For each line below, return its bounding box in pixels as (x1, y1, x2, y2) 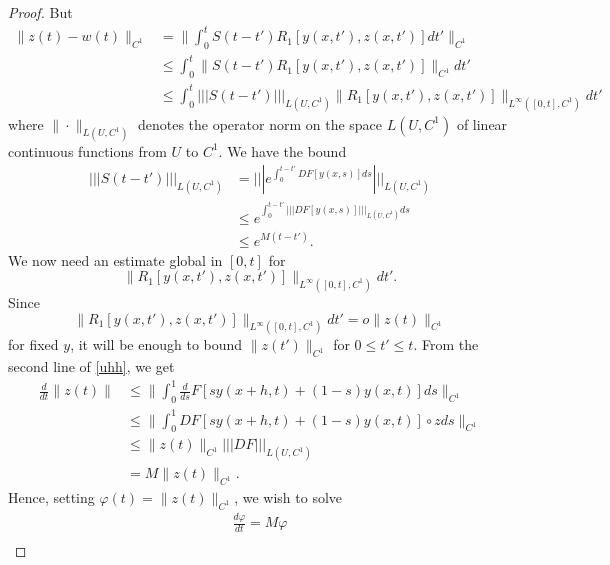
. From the (413, 334, 479, 355)
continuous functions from (8, 140, 167, 161)
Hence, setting (8, 487, 95, 508)
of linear (456, 113, 508, 134)
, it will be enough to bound (70, 334, 243, 355)
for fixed (8, 334, 59, 355)
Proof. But (8, 2, 73, 22)
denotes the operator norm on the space (137, 113, 383, 134)
